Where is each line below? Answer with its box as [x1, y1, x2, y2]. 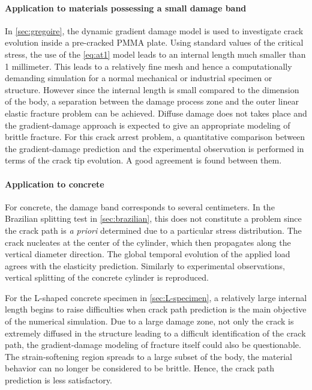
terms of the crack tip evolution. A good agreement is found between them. [5, 154, 282, 166]
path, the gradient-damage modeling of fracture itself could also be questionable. [5, 338, 301, 351]
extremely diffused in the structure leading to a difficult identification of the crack [5, 326, 306, 339]
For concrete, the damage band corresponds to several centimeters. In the [5, 200, 275, 213]
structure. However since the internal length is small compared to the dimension [5, 83, 299, 96]
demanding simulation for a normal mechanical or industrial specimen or [5, 72, 272, 84]
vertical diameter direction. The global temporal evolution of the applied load [5, 248, 290, 260]
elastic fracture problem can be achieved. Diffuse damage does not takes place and [5, 106, 307, 119]
